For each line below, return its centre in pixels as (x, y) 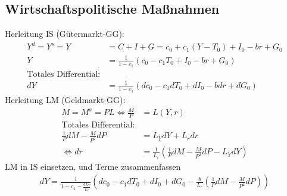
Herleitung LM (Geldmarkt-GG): (65, 99)
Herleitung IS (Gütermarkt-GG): (65, 34)
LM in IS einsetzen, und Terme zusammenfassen (93, 166)
